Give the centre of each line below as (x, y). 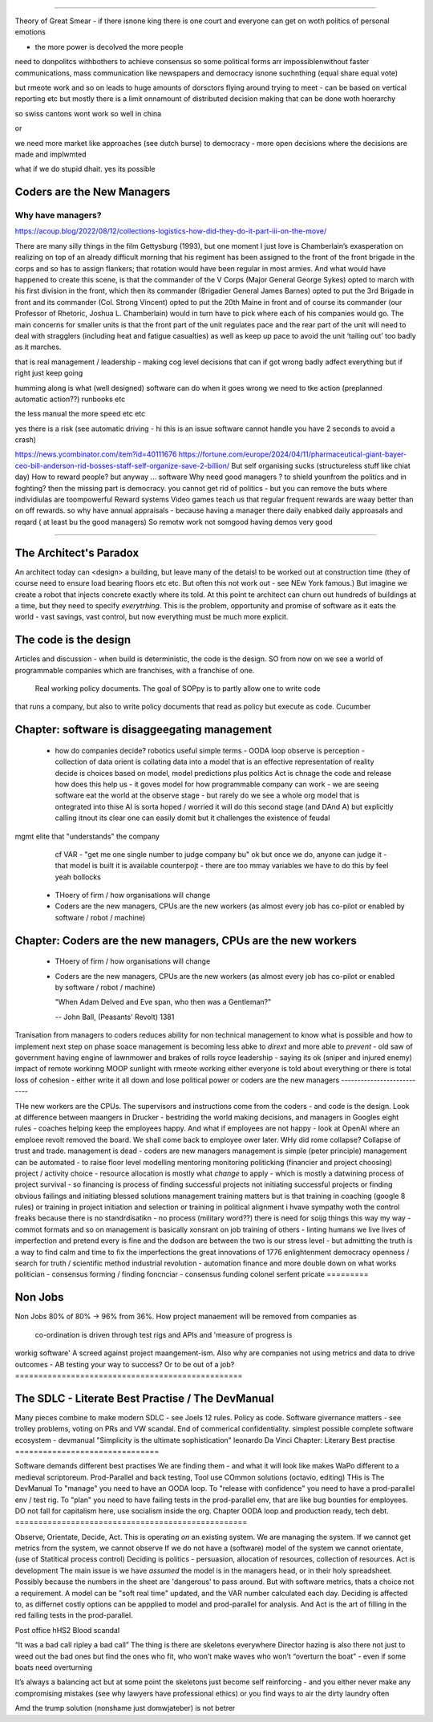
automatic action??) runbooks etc (70, 399)
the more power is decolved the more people (109, 47)
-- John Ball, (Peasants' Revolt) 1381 (115, 1017)
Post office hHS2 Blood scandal (67, 1630)
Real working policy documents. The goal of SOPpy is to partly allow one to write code (178, 688)
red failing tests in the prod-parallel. (74, 1615)
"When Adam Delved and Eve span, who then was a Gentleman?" (163, 1002)
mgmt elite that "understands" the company (87, 836)
